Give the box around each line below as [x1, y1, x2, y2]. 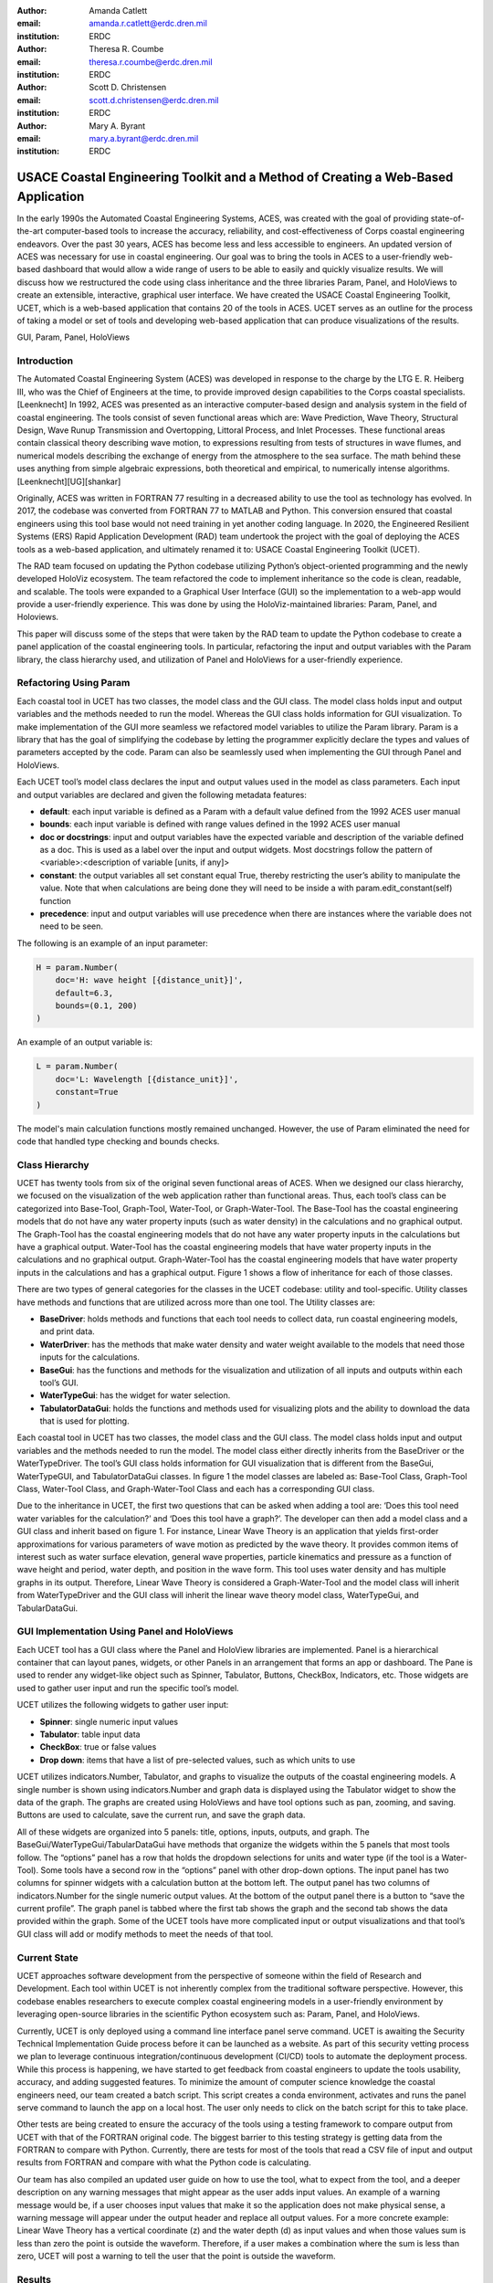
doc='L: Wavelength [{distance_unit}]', [55, 1074, 239, 1084]
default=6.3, [55, 987, 114, 998]
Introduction [16, 354, 73, 367]
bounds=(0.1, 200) [55, 1000, 138, 1011]
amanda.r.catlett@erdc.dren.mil [89, 18, 207, 29]
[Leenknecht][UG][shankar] [16, 476, 121, 487]
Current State [16, 1951, 79, 1963]
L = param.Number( [36, 1061, 119, 1072]
